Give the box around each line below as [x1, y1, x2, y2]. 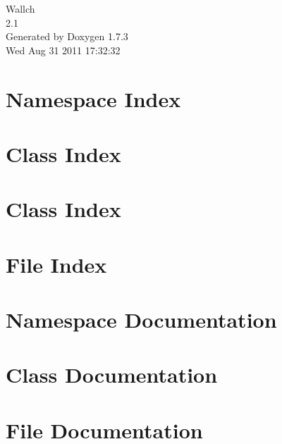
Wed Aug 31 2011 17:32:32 [6, 42, 121, 57]
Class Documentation [6, 360, 218, 389]
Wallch [6, 1, 35, 16]
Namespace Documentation [6, 305, 277, 334]
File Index [6, 249, 107, 278]
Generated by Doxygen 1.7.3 [6, 29, 128, 44]
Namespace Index [6, 84, 181, 113]
